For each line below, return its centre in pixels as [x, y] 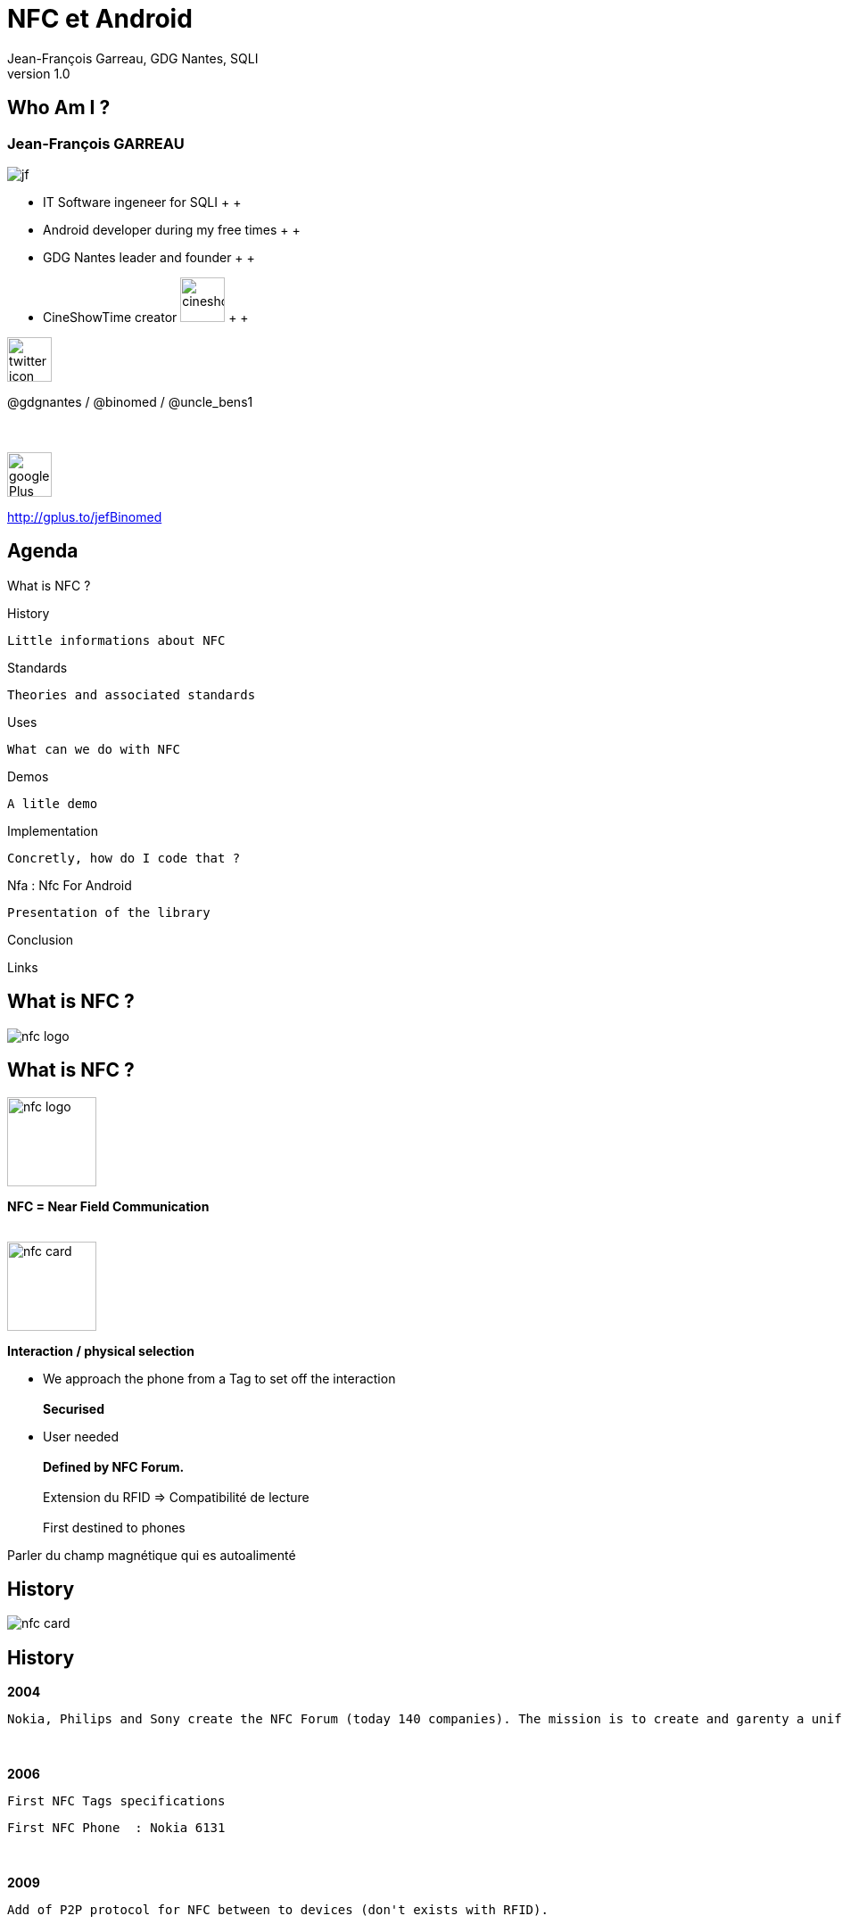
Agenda [43, 551]
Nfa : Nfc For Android [70, 885]
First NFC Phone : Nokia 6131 [116, 1828]
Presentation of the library [109, 912]
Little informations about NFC [116, 640]
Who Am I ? [59, 108]
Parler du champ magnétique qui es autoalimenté [152, 1555]
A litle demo [53, 803]
